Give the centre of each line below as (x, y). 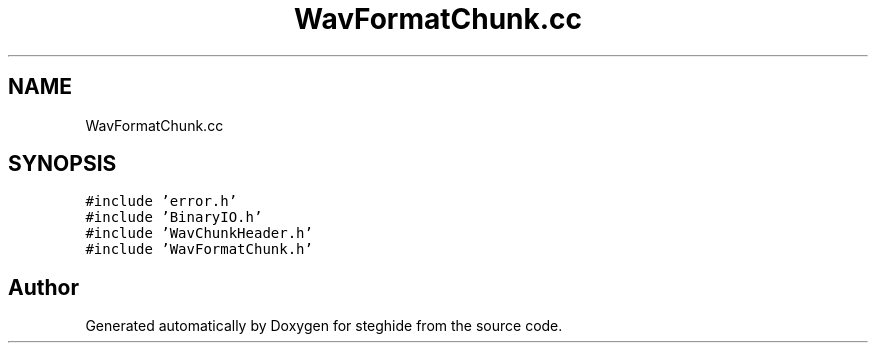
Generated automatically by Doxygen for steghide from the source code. (324, 326)
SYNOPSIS (62, 164)
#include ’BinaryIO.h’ (174, 217)
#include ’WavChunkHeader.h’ (199, 233)
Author (43, 287)
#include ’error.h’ (161, 201)
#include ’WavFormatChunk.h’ (199, 249)
